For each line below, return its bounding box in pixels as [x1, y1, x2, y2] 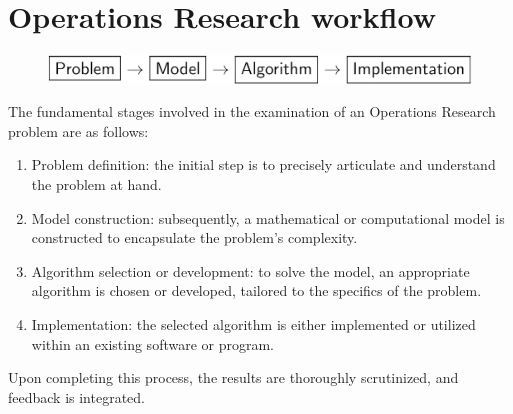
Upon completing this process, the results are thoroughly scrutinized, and [8, 367, 459, 388]
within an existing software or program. [31, 333, 275, 354]
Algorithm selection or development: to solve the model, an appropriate [31, 260, 470, 281]
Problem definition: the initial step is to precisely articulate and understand [31, 154, 496, 175]
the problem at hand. [31, 174, 162, 195]
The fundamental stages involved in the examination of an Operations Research [8, 101, 496, 122]
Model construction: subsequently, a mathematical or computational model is [31, 207, 505, 228]
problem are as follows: [8, 120, 149, 141]
